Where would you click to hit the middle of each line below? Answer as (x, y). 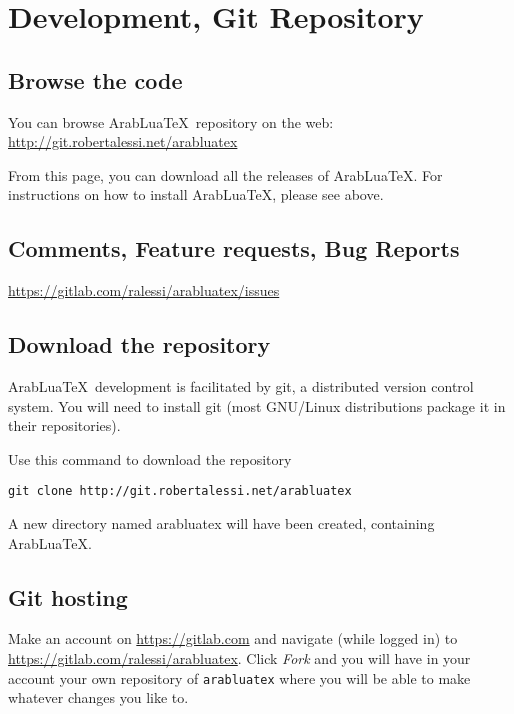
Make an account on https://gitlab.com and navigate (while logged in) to (233, 638)
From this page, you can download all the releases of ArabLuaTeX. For (225, 174)
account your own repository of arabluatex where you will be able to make (239, 677)
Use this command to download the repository (150, 458)
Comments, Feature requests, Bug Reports (234, 248)
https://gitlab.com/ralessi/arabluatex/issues (144, 290)
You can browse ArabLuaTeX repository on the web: (171, 121)
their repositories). (64, 425)
